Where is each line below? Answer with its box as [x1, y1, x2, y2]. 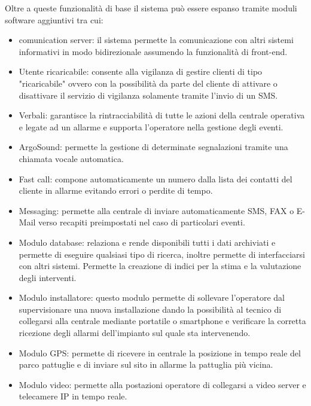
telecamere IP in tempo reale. [19, 390, 127, 402]
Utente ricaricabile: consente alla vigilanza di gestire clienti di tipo [19, 65, 263, 78]
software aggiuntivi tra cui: [5, 13, 103, 26]
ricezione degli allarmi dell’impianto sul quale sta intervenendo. [19, 326, 251, 339]
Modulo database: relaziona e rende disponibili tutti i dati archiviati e [19, 236, 276, 248]
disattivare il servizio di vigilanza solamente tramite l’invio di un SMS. [19, 88, 278, 101]
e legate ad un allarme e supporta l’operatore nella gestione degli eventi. [19, 120, 283, 133]
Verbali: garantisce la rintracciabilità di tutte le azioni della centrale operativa [19, 109, 305, 121]
